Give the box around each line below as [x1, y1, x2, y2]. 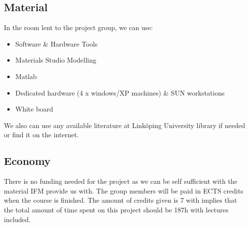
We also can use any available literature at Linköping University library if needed [4, 120, 246, 130]
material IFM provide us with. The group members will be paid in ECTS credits [4, 185, 243, 195]
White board [15, 104, 53, 114]
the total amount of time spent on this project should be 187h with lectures [4, 204, 229, 214]
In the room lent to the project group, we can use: [4, 22, 153, 32]
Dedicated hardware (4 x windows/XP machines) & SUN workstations [15, 87, 225, 97]
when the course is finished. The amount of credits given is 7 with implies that [4, 195, 237, 205]
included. [4, 214, 31, 224]
